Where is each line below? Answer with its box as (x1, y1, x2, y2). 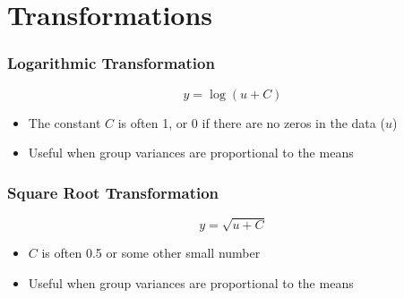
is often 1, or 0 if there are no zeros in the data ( (117, 113, 385, 132)
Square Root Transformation (7, 181, 219, 203)
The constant (28, 113, 101, 132)
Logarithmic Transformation (7, 52, 215, 74)
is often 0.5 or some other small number (41, 243, 261, 262)
